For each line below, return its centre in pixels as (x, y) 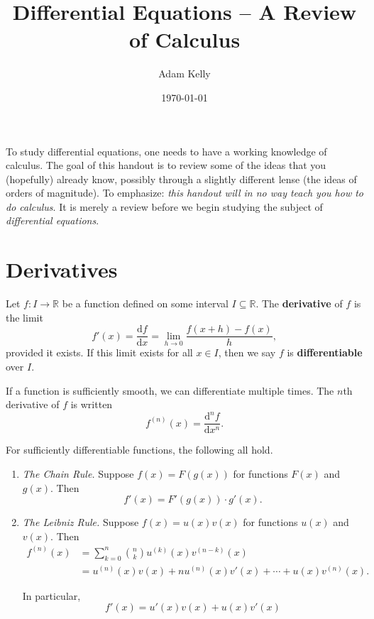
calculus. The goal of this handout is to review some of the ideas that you (166, 165)
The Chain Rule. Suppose (78, 473)
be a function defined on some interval (145, 303)
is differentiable (325, 352)
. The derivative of (299, 303)
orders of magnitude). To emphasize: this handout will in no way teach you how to (185, 193)
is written (92, 404)
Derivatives (62, 269)
